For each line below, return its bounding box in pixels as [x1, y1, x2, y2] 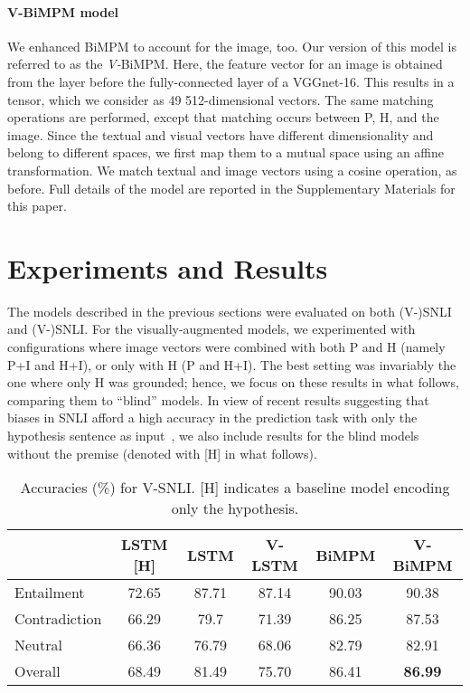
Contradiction [14, 608, 102, 630]
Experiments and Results [7, 249, 328, 286]
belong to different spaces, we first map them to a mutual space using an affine [7, 143, 445, 162]
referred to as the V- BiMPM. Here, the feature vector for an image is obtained [7, 54, 443, 73]
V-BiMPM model [7, 2, 119, 21]
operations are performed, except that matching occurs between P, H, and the [7, 108, 439, 127]
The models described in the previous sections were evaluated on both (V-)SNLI [7, 301, 452, 320]
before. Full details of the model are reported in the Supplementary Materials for [7, 178, 456, 197]
